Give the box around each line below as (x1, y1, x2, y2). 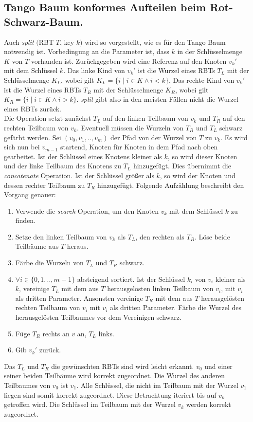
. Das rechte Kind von (168, 74, 235, 85)
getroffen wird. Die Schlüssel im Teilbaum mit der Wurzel (4, 399, 176, 409)
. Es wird (220, 132, 248, 142)
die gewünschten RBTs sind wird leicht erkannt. (51, 361, 194, 371)
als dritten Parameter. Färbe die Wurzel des (110, 302, 241, 312)
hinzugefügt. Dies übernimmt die (133, 161, 231, 171)
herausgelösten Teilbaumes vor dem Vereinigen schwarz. (15, 312, 181, 322)
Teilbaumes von (4, 380, 51, 390)
